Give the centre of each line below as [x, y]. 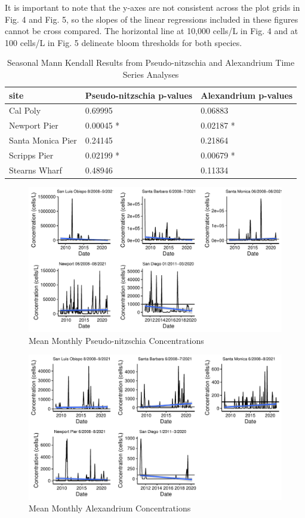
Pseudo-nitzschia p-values [139, 95]
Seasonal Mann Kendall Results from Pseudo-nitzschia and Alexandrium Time [151, 63]
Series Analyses [151, 74]
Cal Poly [25, 110]
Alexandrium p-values [247, 95]
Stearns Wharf [36, 170]
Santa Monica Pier [43, 140]
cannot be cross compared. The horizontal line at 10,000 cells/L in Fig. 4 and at [152, 31]
